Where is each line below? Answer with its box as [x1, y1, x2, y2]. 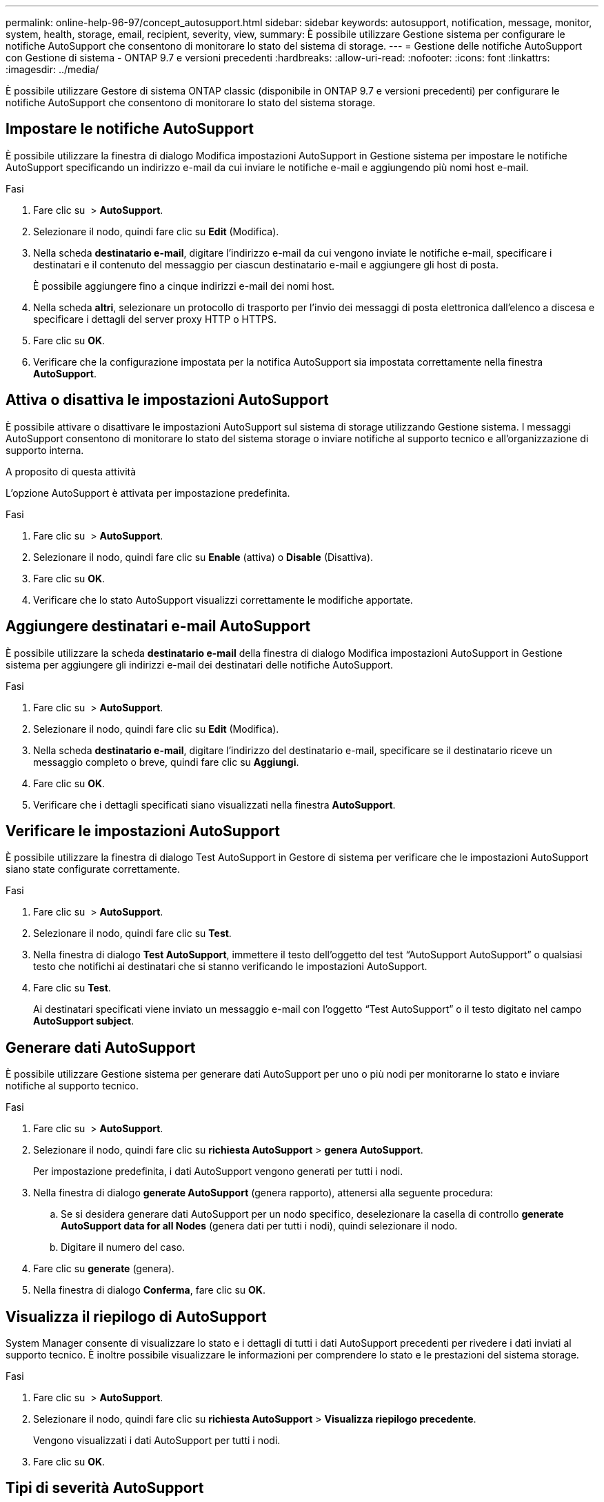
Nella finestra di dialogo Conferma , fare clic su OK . [33, 1284, 265, 1296]
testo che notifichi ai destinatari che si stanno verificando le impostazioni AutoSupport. [33, 960, 427, 973]
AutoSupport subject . [33, 1015, 134, 1027]
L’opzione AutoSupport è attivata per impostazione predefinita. [6, 486, 290, 499]
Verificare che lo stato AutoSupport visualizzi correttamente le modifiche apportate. [33, 593, 413, 606]
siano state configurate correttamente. [6, 863, 180, 876]
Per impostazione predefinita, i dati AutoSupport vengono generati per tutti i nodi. [33, 1165, 403, 1178]
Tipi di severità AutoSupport [6, 1479, 204, 1497]
